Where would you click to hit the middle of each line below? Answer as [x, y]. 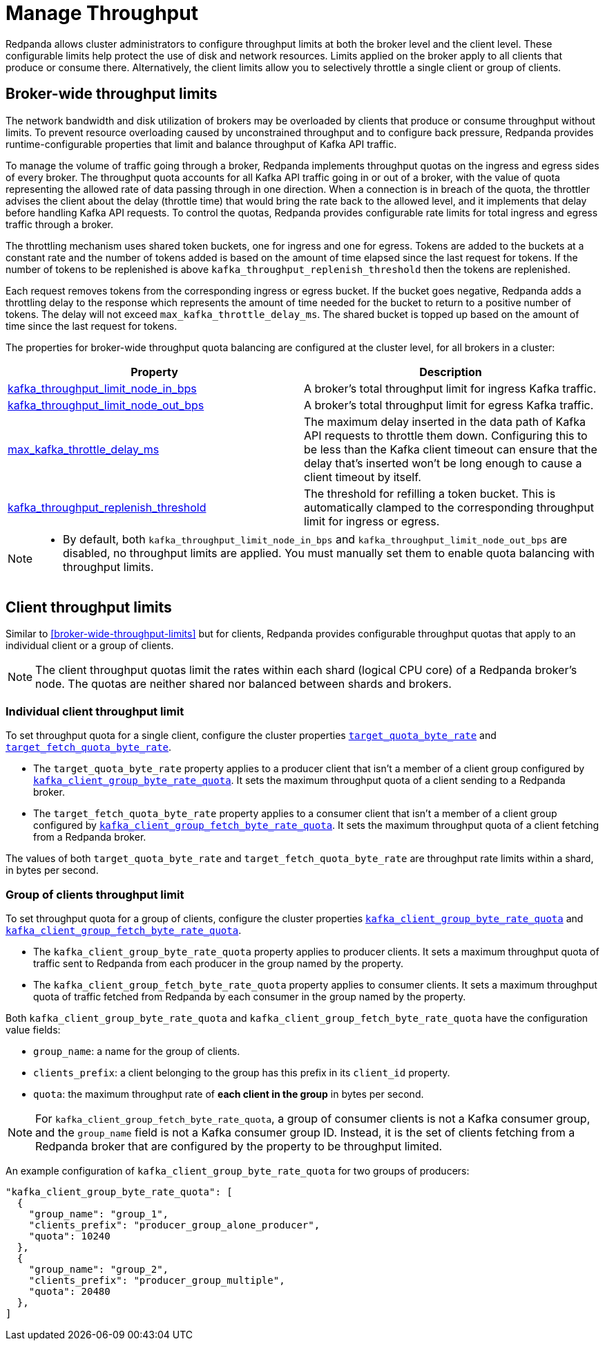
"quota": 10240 [69, 1236]
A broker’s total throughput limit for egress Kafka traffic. [449, 405]
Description [451, 372]
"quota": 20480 [69, 1291]
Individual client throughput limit [95, 711]
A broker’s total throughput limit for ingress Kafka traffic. [450, 388]
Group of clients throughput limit [95, 894]
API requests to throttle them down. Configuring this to [446, 435]
